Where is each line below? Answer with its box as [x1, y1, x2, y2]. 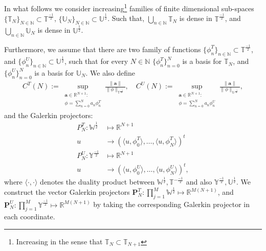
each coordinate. [4, 211, 55, 222]
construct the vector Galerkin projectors [4, 187, 130, 197]
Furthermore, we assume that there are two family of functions [4, 43, 201, 54]
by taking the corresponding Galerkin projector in [93, 199, 250, 210]
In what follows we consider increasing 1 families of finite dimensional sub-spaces [4, 2, 254, 13]
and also [186, 176, 212, 187]
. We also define [85, 67, 136, 78]
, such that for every [64, 56, 128, 66]
